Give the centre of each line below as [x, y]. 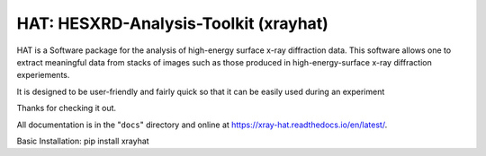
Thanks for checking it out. [67, 108]
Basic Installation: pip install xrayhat [83, 141]
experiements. [43, 75]
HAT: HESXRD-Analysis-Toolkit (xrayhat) [172, 23]
